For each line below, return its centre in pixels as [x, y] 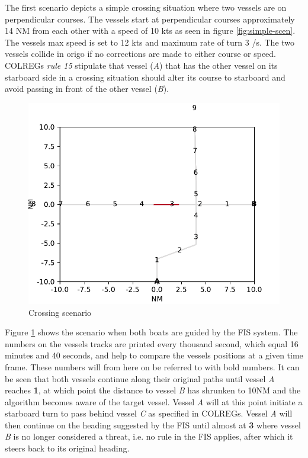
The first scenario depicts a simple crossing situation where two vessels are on [146, 7]
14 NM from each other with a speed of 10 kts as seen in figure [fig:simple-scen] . [150, 31]
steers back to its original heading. [67, 448]
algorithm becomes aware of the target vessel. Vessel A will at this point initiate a [154, 401]
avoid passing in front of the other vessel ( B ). [87, 89]
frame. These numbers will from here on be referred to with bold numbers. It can [152, 366]
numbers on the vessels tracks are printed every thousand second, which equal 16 [152, 343]
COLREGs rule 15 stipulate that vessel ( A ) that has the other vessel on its [141, 65]
